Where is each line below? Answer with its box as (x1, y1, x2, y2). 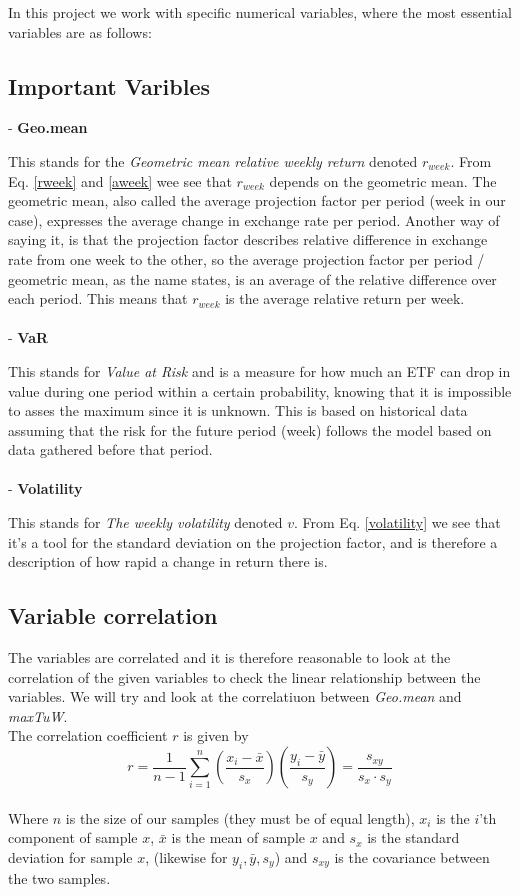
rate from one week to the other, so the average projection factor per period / (8, 248, 485, 269)
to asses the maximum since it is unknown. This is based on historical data (8, 400, 468, 421)
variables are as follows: (8, 21, 152, 42)
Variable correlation (8, 600, 218, 631)
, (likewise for (145, 846, 228, 867)
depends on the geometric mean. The (269, 170, 497, 191)
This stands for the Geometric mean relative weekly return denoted (8, 150, 418, 171)
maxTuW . (8, 705, 68, 726)
